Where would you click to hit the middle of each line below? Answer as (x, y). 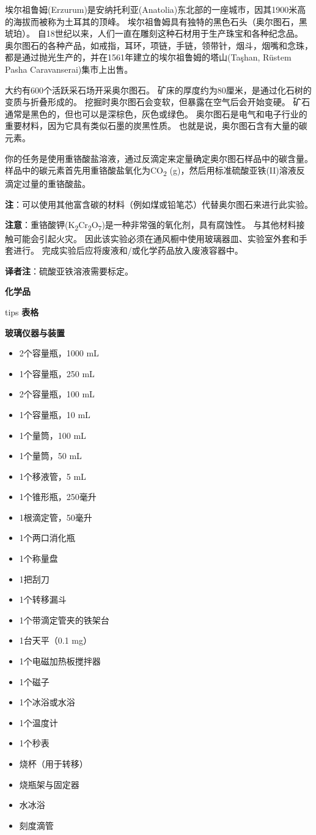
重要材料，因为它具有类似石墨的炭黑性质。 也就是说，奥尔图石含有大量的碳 (156, 126)
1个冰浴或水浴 (47, 702)
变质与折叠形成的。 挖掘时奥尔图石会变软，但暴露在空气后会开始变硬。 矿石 (158, 102)
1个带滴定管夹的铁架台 (64, 620)
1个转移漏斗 (43, 599)
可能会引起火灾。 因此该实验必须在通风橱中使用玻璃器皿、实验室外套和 (156, 238)
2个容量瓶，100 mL (57, 394)
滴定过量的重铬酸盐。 (48, 184)
